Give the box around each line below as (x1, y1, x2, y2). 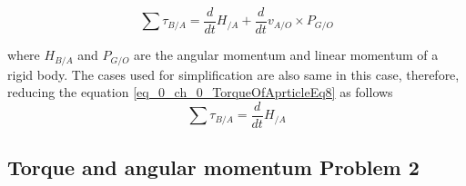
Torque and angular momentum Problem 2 (7, 153, 420, 181)
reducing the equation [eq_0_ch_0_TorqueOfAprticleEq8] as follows (7, 83, 393, 102)
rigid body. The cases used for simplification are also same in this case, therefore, (7, 64, 460, 83)
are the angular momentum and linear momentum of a (134, 45, 439, 64)
